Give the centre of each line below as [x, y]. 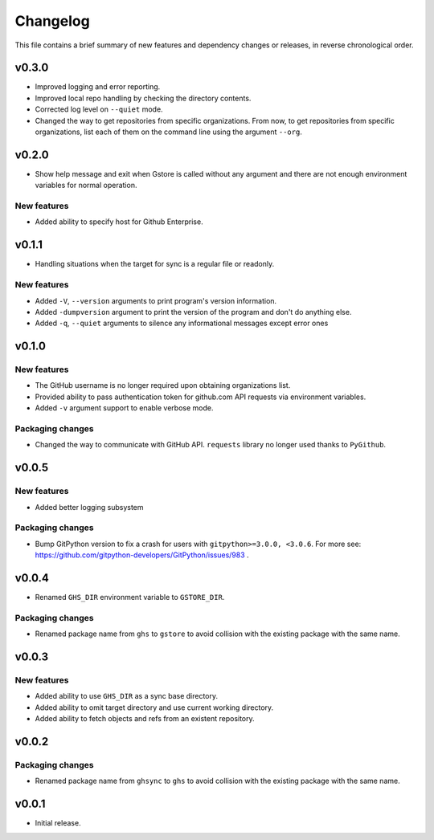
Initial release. [58, 823]
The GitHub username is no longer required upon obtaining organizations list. [163, 385]
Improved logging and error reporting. [98, 87]
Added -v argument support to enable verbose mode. [124, 408]
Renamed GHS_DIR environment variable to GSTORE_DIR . [130, 597]
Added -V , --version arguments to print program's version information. [156, 300]
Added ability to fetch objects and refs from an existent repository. [145, 719]
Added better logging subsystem [89, 507]
